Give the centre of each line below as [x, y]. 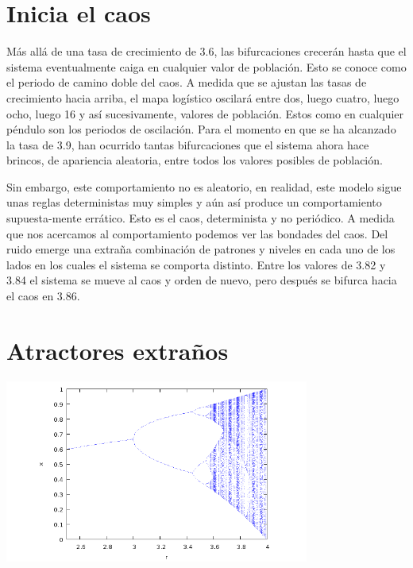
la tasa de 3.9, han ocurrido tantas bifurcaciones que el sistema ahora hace [188, 144]
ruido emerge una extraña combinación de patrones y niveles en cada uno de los [201, 249]
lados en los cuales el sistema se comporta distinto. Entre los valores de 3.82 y [196, 264]
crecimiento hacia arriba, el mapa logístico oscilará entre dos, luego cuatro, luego [203, 97]
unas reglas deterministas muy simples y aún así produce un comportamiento [194, 202]
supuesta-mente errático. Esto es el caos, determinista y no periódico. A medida [201, 218]
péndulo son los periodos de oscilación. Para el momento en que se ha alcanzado [201, 129]
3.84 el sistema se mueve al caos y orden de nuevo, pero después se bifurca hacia [202, 280]
